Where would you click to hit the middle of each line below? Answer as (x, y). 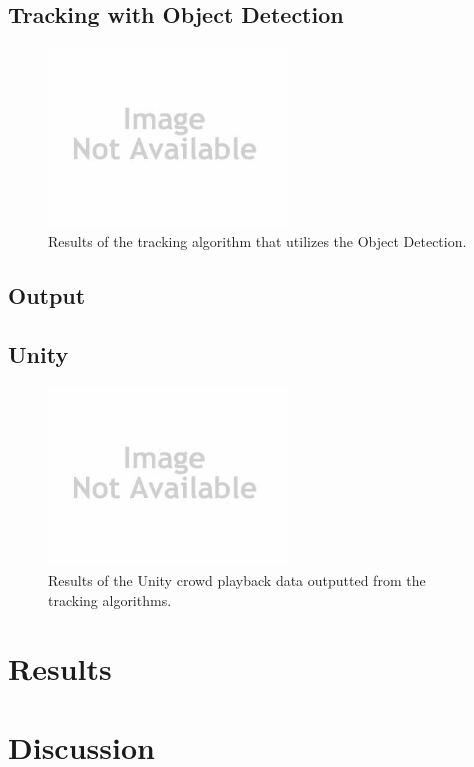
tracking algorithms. (110, 599)
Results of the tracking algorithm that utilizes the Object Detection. (257, 240)
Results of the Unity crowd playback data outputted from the (237, 579)
